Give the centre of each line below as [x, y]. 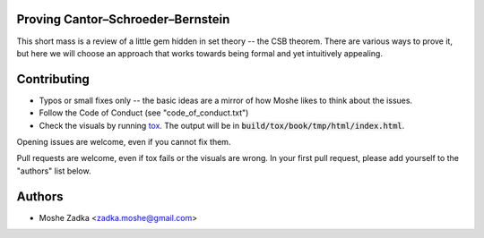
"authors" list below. [54, 171]
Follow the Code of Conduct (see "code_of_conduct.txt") [144, 113]
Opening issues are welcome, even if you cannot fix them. [124, 141]
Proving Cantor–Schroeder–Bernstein [123, 19]
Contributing [53, 79]
